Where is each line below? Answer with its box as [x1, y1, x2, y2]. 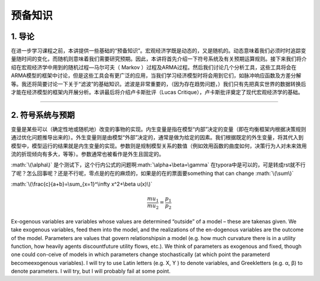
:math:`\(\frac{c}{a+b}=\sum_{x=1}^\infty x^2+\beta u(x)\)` [11, 181, 153, 188]
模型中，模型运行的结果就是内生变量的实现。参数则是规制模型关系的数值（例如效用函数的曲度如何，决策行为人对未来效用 [11, 142, 307, 149]
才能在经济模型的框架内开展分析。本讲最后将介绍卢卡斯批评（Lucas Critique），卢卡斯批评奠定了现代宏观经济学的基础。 [11, 89, 303, 96]
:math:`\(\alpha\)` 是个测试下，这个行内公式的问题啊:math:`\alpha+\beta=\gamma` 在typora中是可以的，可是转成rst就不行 [11, 161, 306, 168]
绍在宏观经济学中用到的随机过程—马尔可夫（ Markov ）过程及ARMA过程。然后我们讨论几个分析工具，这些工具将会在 [11, 63, 297, 71]
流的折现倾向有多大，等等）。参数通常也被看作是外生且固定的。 [11, 151, 164, 158]
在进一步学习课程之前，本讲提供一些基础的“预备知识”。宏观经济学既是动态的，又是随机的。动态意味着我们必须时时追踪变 [11, 47, 306, 55]
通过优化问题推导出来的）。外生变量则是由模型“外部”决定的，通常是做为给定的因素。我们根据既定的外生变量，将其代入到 [11, 134, 304, 141]
